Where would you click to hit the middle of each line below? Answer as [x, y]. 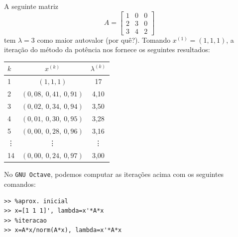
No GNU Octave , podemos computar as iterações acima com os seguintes [114, 174]
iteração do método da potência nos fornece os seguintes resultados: [107, 49]
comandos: [20, 184]
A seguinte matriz [31, 6]
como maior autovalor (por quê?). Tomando [104, 39]
